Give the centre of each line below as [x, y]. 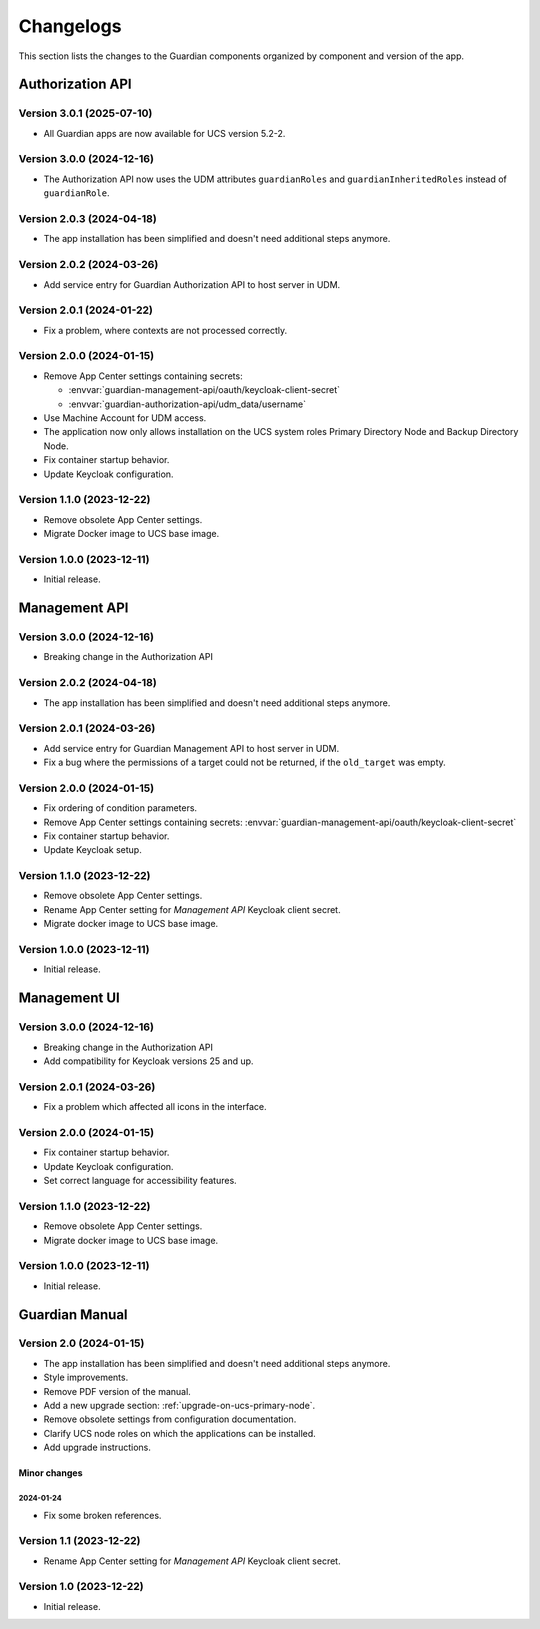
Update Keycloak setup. [92, 850]
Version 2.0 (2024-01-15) [81, 1343]
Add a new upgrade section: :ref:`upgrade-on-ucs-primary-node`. [179, 1406]
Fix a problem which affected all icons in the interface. [155, 1107]
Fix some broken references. [102, 1515]
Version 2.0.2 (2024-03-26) [88, 265]
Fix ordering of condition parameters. [120, 808]
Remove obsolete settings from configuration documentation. [170, 1419]
